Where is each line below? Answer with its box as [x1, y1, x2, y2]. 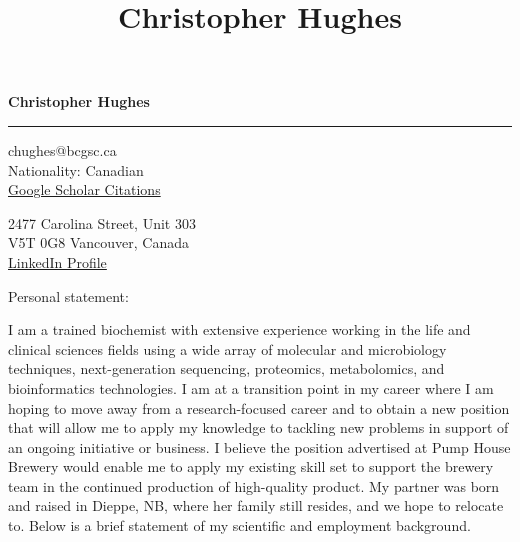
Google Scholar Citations [8, 179, 161, 200]
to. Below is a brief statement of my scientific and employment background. [8, 515, 471, 536]
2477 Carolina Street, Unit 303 [8, 212, 196, 233]
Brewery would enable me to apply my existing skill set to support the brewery [8, 456, 494, 477]
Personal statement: [8, 285, 129, 306]
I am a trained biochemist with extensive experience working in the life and [8, 319, 471, 340]
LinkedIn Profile [8, 251, 107, 272]
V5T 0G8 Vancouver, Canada [8, 232, 189, 253]
